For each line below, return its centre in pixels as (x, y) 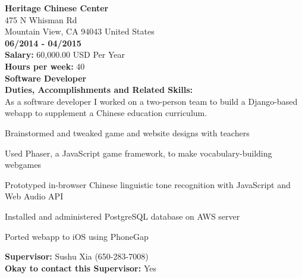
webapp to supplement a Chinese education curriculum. (106, 113)
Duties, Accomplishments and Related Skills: (99, 90)
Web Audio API (34, 196)
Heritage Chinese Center (57, 8)
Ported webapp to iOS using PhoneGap (77, 236)
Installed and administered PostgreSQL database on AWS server (122, 216)
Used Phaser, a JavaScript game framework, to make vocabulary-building (139, 153)
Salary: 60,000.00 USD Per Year (65, 54)
